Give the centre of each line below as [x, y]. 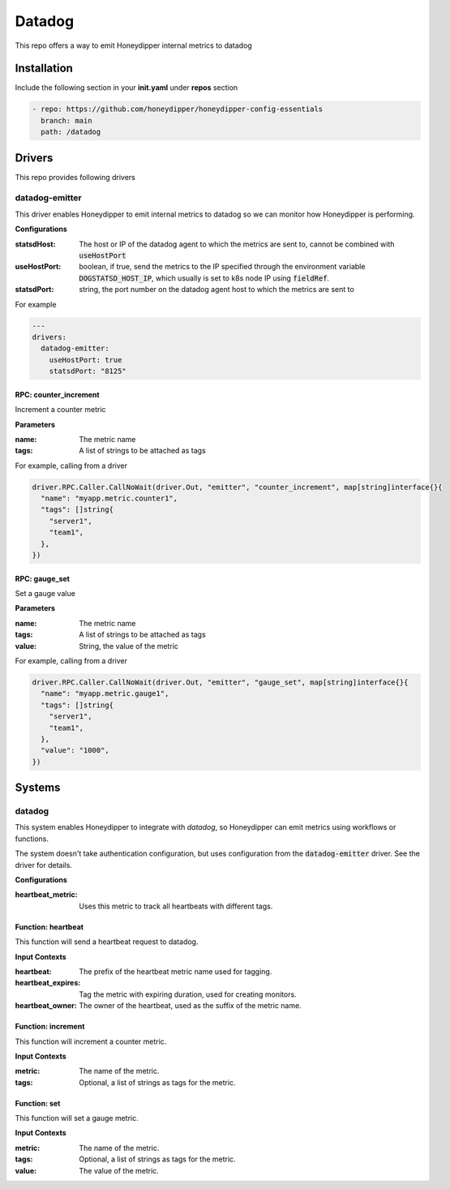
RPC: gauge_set [43, 578]
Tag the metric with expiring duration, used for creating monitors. [188, 994]
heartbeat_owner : [46, 1006]
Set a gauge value [45, 593]
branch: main [66, 120]
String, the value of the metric [129, 646]
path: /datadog [71, 132]
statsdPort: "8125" [88, 371]
